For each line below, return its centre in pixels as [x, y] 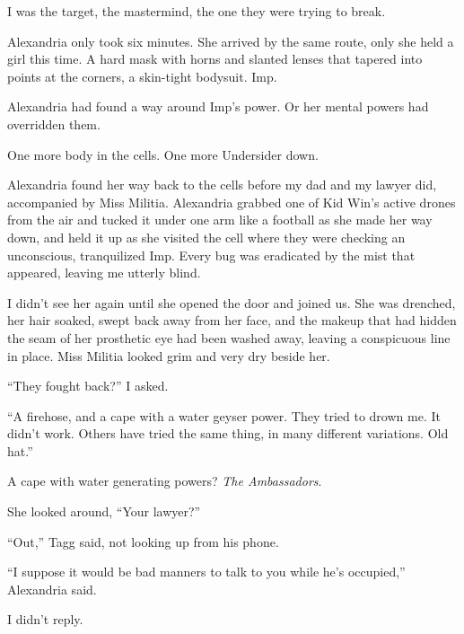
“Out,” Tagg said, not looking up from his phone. [143, 541]
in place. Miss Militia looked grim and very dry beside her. [169, 355]
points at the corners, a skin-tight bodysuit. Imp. [142, 76]
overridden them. [54, 123]
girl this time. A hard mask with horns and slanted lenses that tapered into [215, 59]
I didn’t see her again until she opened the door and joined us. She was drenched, [232, 302]
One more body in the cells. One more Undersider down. [163, 154]
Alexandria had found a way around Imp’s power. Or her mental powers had [218, 106]
